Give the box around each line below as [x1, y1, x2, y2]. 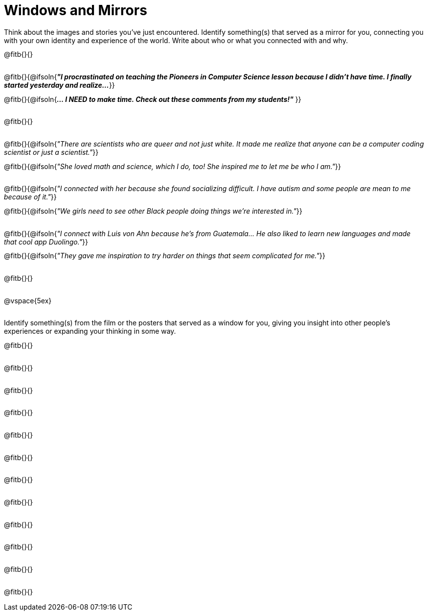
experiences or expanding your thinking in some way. [4, 327, 176, 336]
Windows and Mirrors [4, 2, 147, 19]
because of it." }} [4, 193, 57, 201]
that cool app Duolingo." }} [4, 237, 88, 246]
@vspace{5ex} [4, 296, 52, 305]
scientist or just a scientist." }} [4, 148, 99, 157]
